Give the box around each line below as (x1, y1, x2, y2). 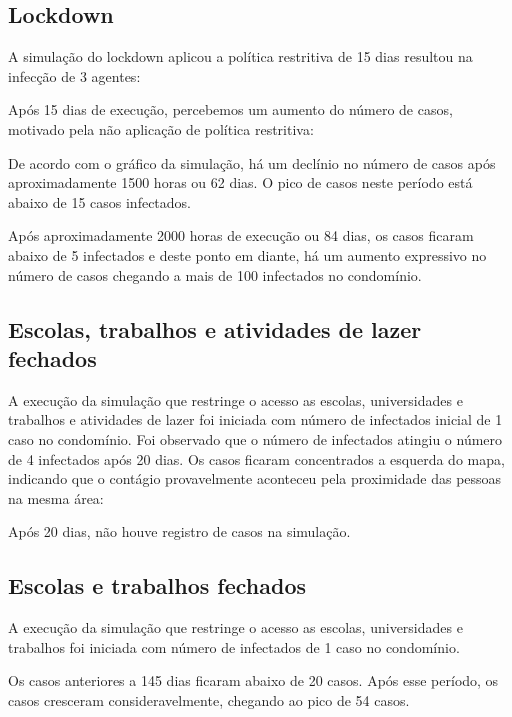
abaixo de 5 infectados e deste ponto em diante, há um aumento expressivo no (8, 244, 487, 265)
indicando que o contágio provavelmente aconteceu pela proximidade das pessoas (8, 468, 502, 489)
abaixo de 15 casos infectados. (8, 191, 191, 212)
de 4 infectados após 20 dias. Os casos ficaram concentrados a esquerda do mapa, (8, 448, 505, 469)
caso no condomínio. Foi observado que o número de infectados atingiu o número (8, 428, 503, 449)
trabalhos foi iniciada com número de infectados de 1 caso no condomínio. (8, 636, 460, 657)
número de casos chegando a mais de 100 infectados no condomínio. (8, 264, 422, 285)
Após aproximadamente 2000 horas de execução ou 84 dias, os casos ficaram (8, 225, 474, 246)
